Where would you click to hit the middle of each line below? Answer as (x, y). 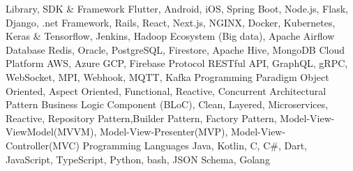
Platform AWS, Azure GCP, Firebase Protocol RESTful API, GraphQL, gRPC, (177, 63)
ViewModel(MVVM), (51, 132)
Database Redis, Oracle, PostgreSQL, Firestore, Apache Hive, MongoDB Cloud (175, 49)
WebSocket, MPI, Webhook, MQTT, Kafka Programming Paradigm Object (167, 76)
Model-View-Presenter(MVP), (164, 132)
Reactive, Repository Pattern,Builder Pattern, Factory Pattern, (141, 118)
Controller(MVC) (43, 145)
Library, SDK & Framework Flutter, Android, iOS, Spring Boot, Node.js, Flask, (177, 8)
